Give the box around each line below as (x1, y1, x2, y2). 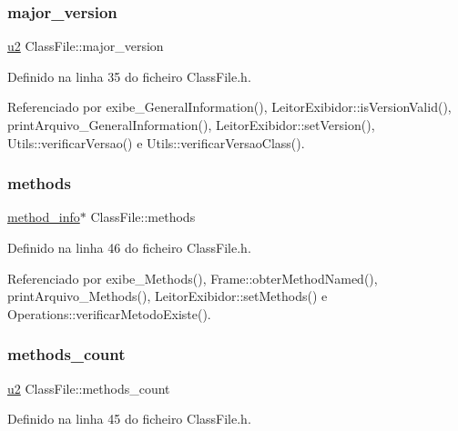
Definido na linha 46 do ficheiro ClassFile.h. (7, 238, 251, 256)
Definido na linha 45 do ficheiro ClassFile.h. (7, 409, 251, 428)
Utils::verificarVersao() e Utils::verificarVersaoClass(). (7, 133, 305, 152)
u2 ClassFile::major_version (7, 36, 164, 55)
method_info (7, 207, 80, 226)
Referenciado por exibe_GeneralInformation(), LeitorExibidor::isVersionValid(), (7, 97, 452, 116)
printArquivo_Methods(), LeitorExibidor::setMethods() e (7, 286, 328, 306)
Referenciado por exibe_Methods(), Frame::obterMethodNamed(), (7, 268, 378, 287)
